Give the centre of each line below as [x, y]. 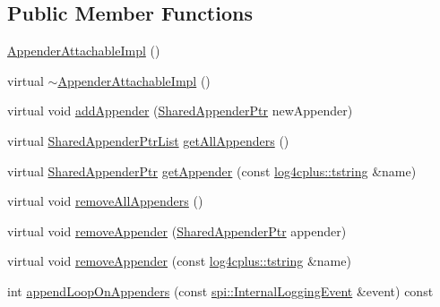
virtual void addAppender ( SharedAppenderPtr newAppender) [180, 111]
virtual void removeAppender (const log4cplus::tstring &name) [179, 261]
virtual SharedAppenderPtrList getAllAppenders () [148, 140]
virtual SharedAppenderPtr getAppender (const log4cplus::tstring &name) [212, 171]
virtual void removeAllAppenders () [105, 201]
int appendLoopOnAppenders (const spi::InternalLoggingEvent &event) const [220, 290]
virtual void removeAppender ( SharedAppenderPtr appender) [177, 230]
